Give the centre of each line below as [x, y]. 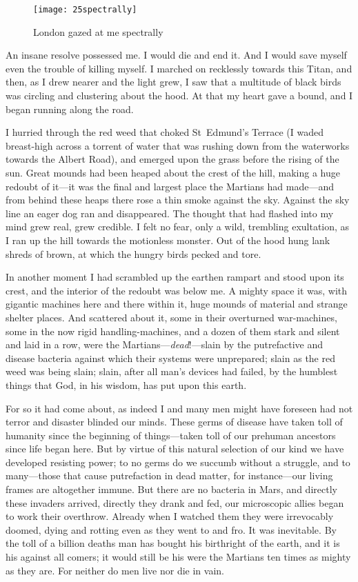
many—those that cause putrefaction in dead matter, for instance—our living [169, 475]
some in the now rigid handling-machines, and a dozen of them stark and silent [173, 331]
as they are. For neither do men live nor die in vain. [115, 570]
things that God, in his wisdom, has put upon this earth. [126, 384]
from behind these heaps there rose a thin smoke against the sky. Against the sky [178, 200]
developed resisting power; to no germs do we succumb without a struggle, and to [178, 462]
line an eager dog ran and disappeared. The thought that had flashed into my [170, 213]
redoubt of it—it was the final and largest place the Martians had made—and [170, 186]
